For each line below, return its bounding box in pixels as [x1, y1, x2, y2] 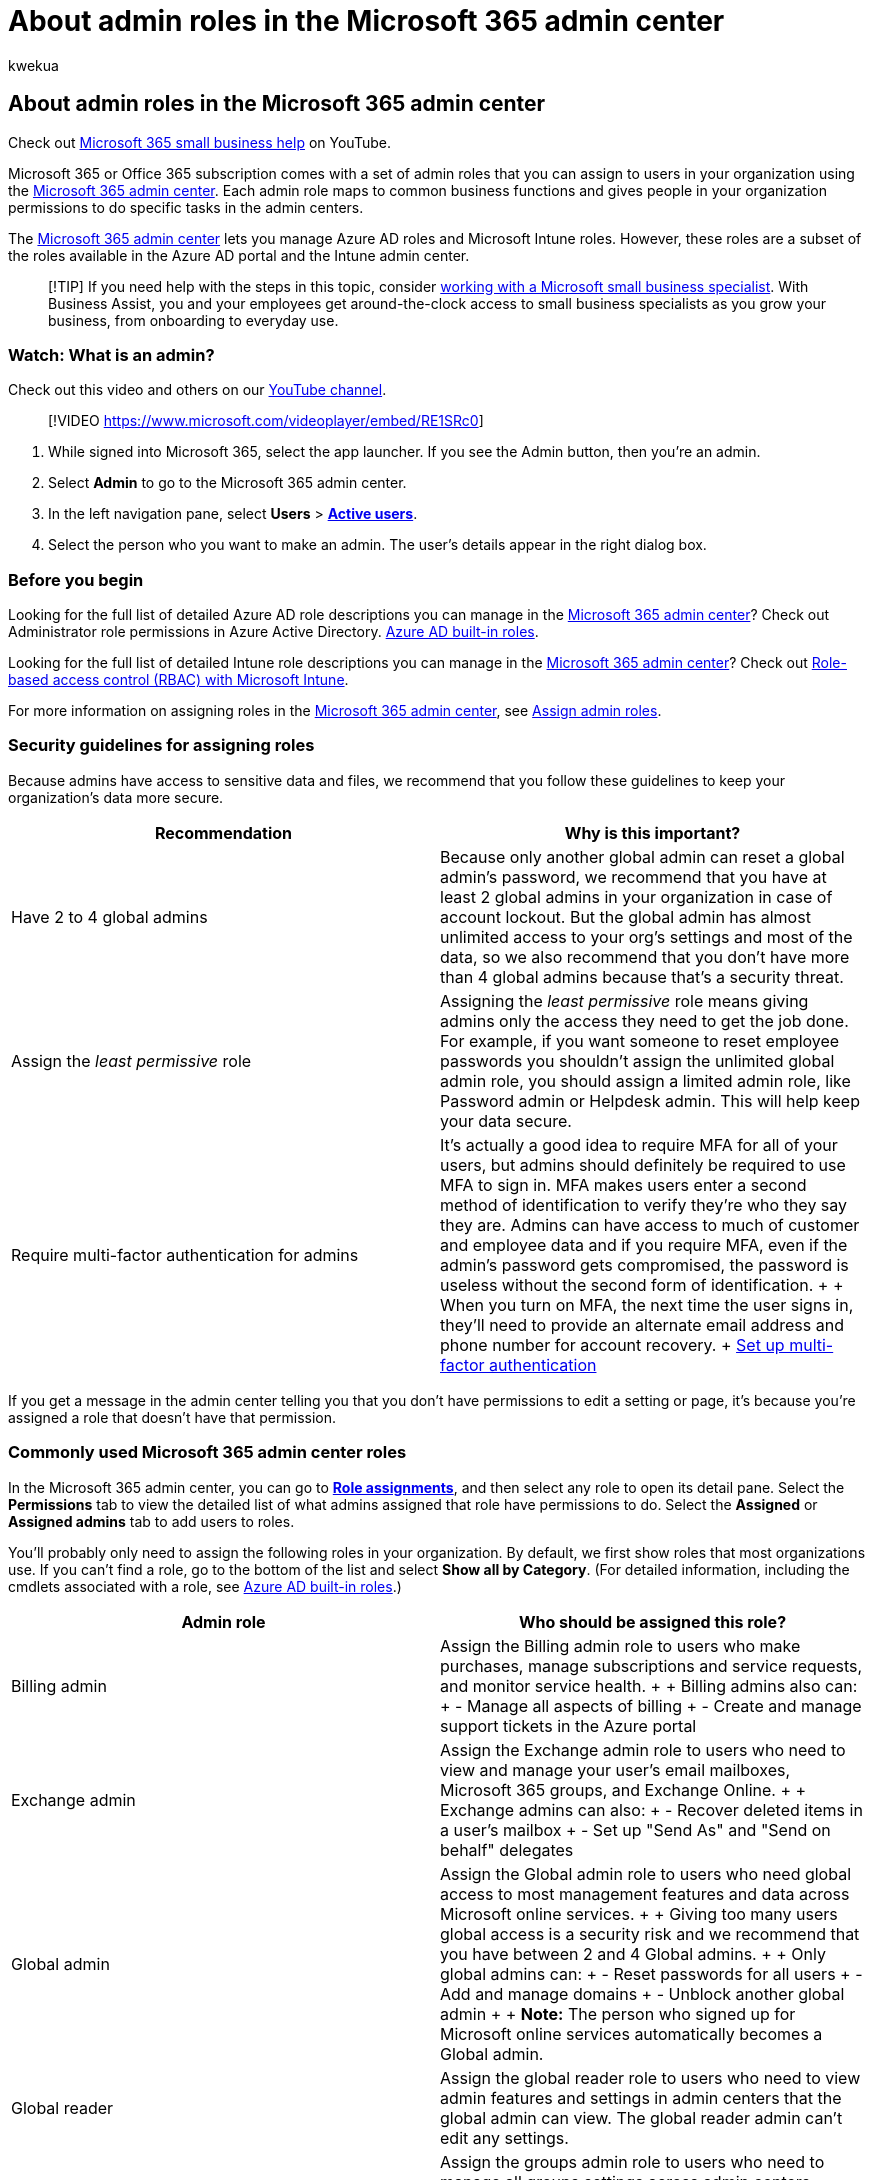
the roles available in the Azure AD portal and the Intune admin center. [8, 246, 470, 264]
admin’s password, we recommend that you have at [440, 866, 827, 887]
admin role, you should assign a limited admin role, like [440, 1070, 851, 1091]
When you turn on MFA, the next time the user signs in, [440, 1294, 854, 1315]
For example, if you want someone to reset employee [440, 1030, 840, 1051]
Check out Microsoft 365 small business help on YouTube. [8, 133, 391, 151]
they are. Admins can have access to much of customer [440, 1214, 860, 1235]
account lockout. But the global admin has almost [440, 906, 811, 927]
